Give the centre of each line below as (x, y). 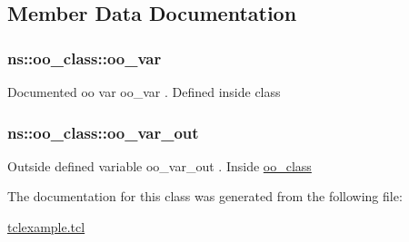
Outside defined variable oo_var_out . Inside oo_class (160, 165)
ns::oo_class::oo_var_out (103, 132)
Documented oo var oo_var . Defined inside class (144, 92)
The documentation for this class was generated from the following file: (205, 196)
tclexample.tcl (46, 227)
